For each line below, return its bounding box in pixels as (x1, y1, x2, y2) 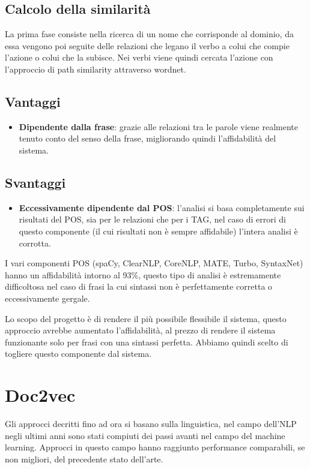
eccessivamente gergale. (5, 291, 90, 304)
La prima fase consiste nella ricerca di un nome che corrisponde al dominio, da (5, 28, 294, 40)
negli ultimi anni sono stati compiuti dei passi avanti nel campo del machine (5, 429, 285, 441)
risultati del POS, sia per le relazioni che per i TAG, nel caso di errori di (19, 213, 286, 226)
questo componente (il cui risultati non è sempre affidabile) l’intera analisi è (19, 224, 298, 237)
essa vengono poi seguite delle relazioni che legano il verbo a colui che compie (5, 39, 290, 52)
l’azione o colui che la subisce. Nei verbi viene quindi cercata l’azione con (5, 51, 273, 64)
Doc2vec (5, 383, 76, 407)
